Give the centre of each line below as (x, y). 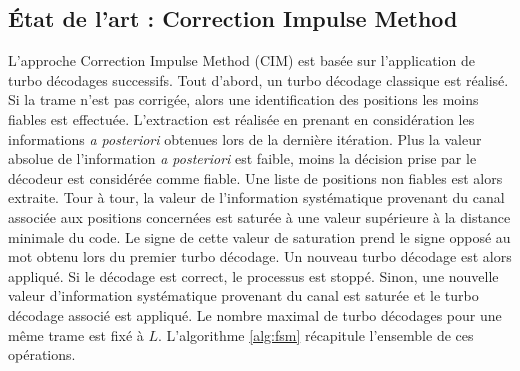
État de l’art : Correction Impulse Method (233, 18)
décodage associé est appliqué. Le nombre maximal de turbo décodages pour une (255, 314)
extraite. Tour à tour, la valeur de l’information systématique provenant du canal (256, 197)
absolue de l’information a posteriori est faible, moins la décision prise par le (242, 158)
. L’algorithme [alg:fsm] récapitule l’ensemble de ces (316, 334)
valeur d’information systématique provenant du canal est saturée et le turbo (243, 295)
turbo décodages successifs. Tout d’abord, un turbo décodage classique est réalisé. (258, 79)
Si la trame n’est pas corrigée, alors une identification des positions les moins (243, 99)
